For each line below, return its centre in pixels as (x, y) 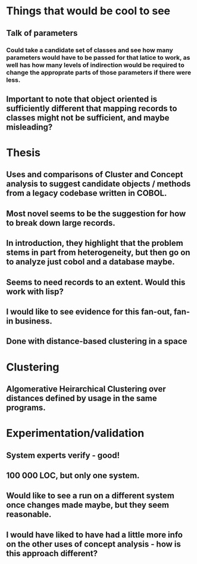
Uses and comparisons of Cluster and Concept (95, 175)
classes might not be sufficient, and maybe (88, 118)
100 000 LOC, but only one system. (73, 475)
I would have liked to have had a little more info (95, 534)
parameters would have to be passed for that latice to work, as (98, 57)
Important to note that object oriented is (82, 99)
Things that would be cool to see (88, 11)
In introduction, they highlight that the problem (95, 243)
